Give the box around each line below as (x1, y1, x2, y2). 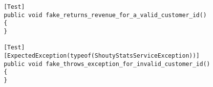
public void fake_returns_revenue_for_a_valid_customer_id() (3, 11, 207, 19)
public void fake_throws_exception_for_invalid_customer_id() (3, 60, 211, 67)
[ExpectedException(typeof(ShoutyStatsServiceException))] (3, 52, 200, 59)
